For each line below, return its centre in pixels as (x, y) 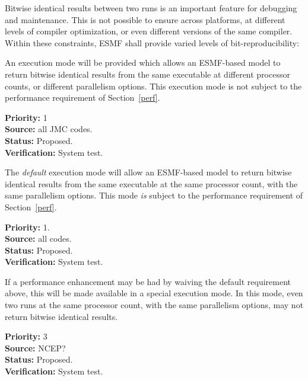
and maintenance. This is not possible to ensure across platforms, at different (145, 19)
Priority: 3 (26, 336)
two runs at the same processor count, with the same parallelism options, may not (154, 305)
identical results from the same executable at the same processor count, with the (151, 183)
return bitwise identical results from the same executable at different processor (147, 74)
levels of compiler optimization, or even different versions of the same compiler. (149, 31)
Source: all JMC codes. (49, 129)
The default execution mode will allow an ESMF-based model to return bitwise (148, 172)
